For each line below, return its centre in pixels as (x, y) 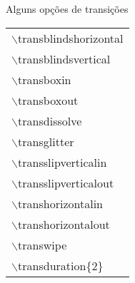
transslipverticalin (62, 162)
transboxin (45, 79)
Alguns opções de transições (67, 9)
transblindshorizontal (71, 38)
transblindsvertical (64, 58)
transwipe (42, 245)
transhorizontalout (64, 224)
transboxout (48, 100)
